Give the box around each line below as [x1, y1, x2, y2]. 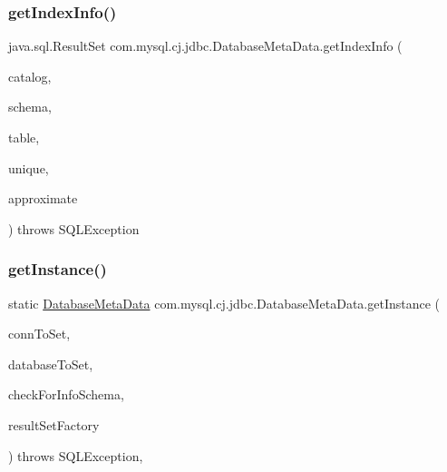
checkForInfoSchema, [8, 385, 124, 404]
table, [8, 128, 40, 146]
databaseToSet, [8, 354, 93, 373]
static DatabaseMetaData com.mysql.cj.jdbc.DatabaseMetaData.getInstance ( [8, 293, 441, 312]
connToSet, [8, 324, 71, 343]
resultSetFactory [8, 415, 100, 434]
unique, [8, 158, 49, 177]
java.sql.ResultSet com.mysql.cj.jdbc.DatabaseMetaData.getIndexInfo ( [8, 36, 403, 55]
